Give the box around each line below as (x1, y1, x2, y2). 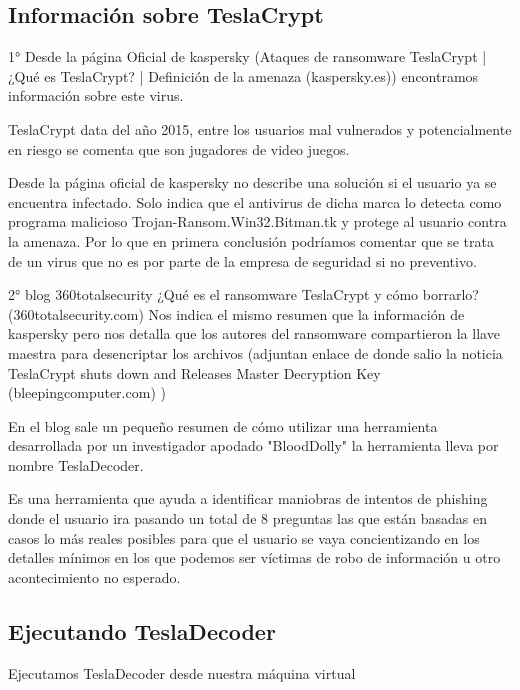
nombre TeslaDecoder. (8, 454, 144, 475)
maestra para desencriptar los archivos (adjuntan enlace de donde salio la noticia (8, 342, 503, 363)
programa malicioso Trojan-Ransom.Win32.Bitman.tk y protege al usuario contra (8, 211, 507, 232)
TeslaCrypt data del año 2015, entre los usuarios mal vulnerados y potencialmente (8, 118, 512, 139)
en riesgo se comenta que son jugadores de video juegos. (8, 138, 350, 159)
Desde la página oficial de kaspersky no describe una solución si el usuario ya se (8, 172, 497, 193)
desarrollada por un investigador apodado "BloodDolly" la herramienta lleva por (8, 435, 499, 456)
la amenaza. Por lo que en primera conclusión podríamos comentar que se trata (8, 230, 494, 251)
